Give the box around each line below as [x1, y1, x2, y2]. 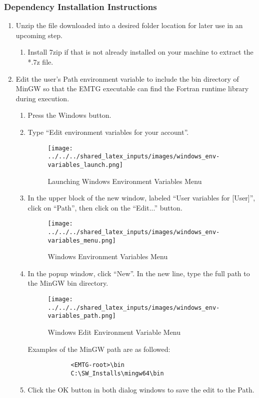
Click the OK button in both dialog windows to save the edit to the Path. [27, 384, 254, 394]
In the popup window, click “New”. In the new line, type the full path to [27, 268, 250, 278]
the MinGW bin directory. [27, 278, 108, 288]
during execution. [15, 93, 69, 103]
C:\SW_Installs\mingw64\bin [70, 369, 164, 377]
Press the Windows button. [27, 110, 111, 120]
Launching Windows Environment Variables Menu [47, 175, 202, 186]
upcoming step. [15, 30, 62, 40]
